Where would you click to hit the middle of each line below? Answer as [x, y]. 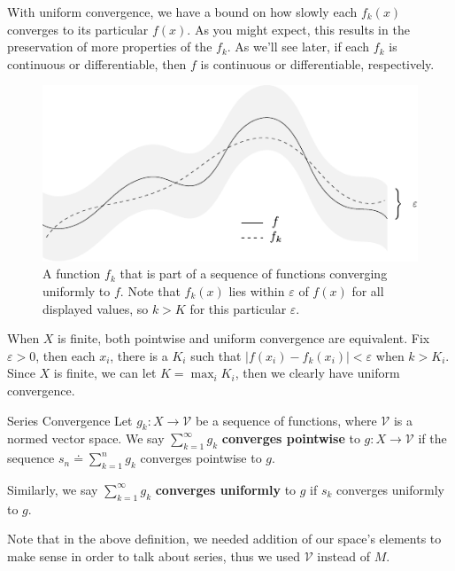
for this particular [238, 308]
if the [432, 438]
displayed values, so [96, 308]
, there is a [139, 355]
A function [72, 274]
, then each [66, 355]
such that [216, 355]
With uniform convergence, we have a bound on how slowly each [182, 12]
